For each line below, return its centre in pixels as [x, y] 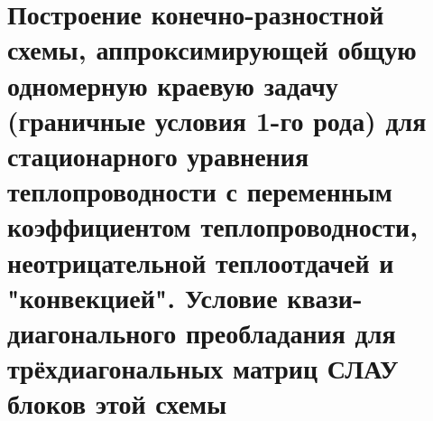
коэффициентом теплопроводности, [213, 226]
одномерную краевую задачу [173, 84]
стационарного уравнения [158, 155]
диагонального [92, 332]
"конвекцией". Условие [143, 297]
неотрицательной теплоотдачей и [201, 262]
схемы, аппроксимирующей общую [212, 49]
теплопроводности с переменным [200, 191]
